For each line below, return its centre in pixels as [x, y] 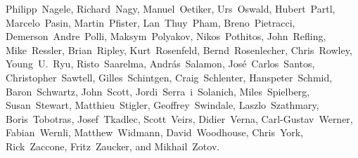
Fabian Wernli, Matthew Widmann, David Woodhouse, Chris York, [155, 132]
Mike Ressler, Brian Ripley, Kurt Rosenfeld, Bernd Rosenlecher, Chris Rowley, [179, 50]
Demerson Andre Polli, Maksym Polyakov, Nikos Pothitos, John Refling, [166, 36]
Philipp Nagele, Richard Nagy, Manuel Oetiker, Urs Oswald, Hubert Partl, [171, 8]
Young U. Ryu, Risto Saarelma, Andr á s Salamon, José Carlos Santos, [160, 64]
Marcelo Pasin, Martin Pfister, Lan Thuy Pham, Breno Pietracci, [151, 22]
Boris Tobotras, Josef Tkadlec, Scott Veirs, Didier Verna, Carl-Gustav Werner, [179, 118]
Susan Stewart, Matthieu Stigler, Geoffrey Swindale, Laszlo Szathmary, [162, 105]
